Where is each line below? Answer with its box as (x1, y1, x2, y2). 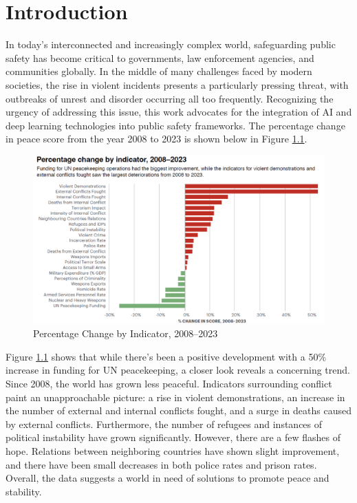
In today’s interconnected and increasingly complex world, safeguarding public (6, 37, 336, 52)
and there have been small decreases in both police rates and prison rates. (6, 457, 317, 471)
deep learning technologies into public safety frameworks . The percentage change (6, 118, 345, 132)
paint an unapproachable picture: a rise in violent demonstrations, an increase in (6, 389, 345, 404)
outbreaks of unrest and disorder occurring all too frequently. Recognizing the (6, 91, 334, 105)
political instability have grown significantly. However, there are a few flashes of (6, 430, 340, 445)
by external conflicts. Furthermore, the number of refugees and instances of (6, 416, 323, 431)
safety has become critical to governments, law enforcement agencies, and (6, 50, 314, 65)
